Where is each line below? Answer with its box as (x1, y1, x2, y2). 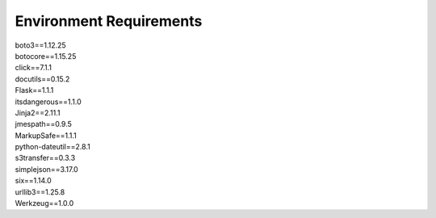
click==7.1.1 (15, 63, 52, 73)
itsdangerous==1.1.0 (15, 97, 82, 107)
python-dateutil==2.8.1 (15, 142, 90, 152)
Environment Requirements (15, 12, 203, 30)
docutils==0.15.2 (15, 73, 70, 84)
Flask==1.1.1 (15, 86, 54, 95)
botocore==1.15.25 (15, 51, 77, 61)
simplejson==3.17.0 (15, 164, 78, 174)
